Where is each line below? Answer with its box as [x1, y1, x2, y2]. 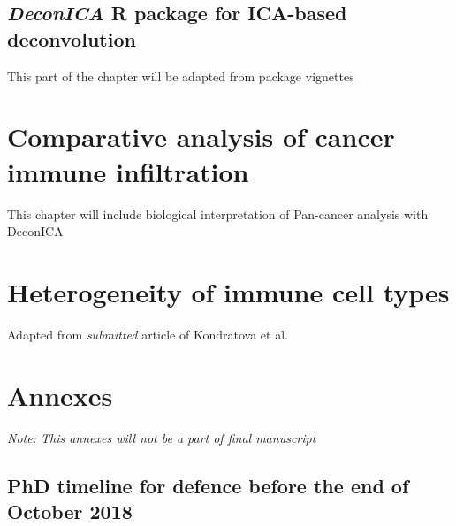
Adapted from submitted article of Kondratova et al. [7, 324, 288, 343]
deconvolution [7, 25, 136, 52]
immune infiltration [7, 153, 249, 189]
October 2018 [7, 497, 133, 524]
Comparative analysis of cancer [7, 118, 395, 155]
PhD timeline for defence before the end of [7, 471, 409, 499]
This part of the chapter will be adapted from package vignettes [7, 66, 354, 85]
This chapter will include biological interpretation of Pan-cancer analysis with [7, 204, 429, 223]
